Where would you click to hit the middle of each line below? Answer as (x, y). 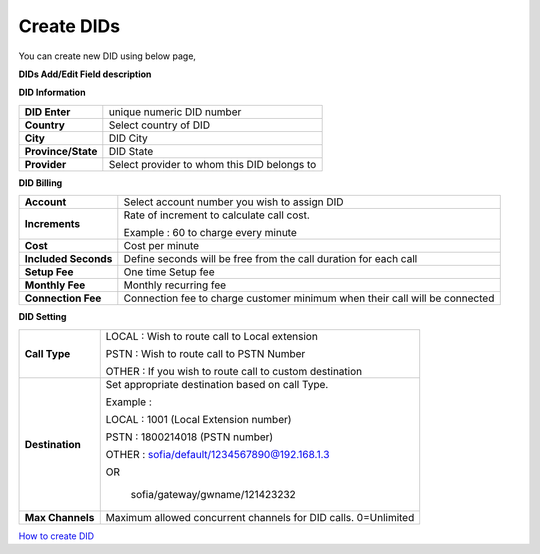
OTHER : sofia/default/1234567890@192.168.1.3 (217, 454)
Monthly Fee (55, 285)
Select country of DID (159, 125)
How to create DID (56, 536)
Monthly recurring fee (175, 285)
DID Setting (42, 317)
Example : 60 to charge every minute (210, 233)
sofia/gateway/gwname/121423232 (213, 494)
